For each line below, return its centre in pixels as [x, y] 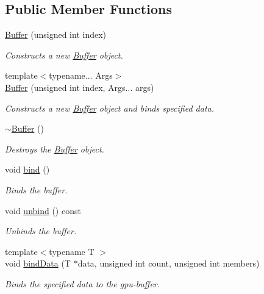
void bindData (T [38, 263]
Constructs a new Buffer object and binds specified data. [109, 108]
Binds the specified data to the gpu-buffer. [83, 283]
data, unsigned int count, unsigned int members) [169, 263]
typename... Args [81, 75]
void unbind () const [43, 210]
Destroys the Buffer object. [55, 149]
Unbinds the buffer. [41, 231]
